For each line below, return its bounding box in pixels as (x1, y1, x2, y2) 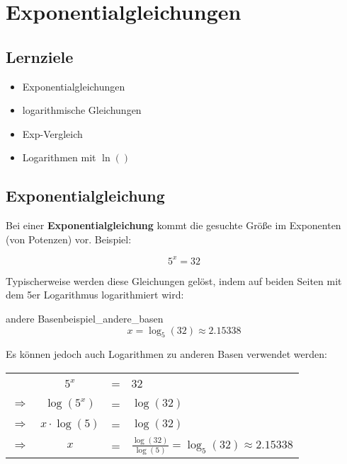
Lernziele (6, 45, 74, 67)
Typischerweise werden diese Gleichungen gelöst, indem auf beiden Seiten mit (6, 273, 342, 288)
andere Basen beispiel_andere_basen (6, 311, 164, 326)
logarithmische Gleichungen (22, 103, 142, 117)
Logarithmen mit (22, 150, 96, 165)
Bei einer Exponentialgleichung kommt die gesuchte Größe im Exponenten (6, 218, 341, 233)
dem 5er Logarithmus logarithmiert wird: (6, 287, 184, 302)
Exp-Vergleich (22, 126, 83, 141)
